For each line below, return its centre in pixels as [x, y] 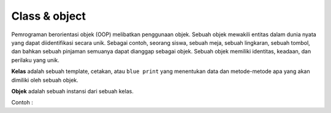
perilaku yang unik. [35, 60]
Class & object [48, 16]
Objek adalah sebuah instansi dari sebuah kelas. [73, 91]
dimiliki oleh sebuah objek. [45, 80]
